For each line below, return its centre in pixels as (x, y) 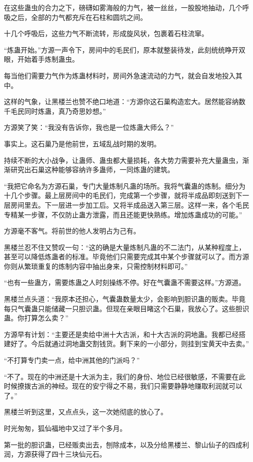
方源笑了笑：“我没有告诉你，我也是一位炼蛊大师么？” (89, 127)
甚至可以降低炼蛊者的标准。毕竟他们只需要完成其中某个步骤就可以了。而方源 (126, 257)
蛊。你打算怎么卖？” (36, 318)
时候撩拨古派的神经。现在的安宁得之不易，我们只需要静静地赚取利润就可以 (123, 386)
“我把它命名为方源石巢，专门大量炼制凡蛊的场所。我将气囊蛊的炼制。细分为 (125, 186)
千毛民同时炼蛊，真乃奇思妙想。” (55, 111)
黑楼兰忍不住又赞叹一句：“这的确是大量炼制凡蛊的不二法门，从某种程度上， (125, 247)
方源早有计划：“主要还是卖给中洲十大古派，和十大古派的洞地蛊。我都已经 (121, 334)
